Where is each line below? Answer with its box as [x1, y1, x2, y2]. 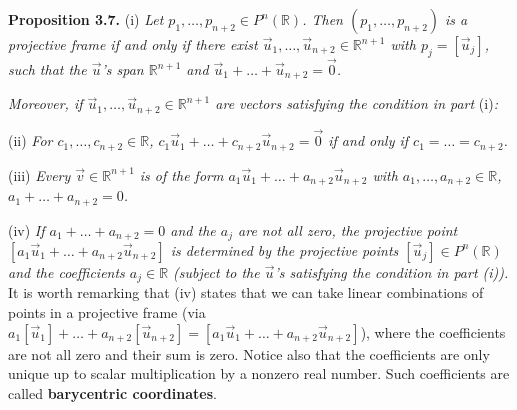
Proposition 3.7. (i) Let [8, 9, 164, 29]
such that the [8, 59, 87, 80]
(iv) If [8, 219, 45, 240]
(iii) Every [8, 164, 71, 185]
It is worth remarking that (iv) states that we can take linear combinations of [8, 282, 484, 303]
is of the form [139, 164, 224, 185]
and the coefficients [8, 261, 125, 282]
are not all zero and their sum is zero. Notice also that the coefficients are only [8, 343, 490, 364]
